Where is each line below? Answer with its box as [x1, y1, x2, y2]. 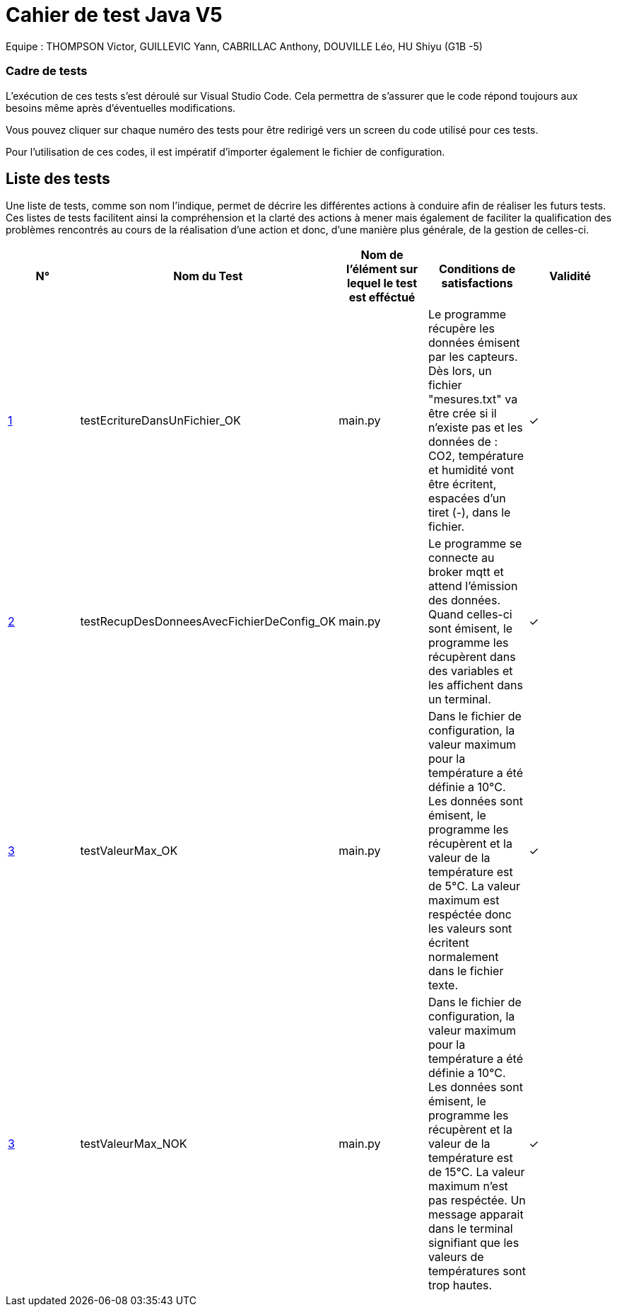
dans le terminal [428, 1221, 513, 1236]
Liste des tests [6, 169, 110, 188]
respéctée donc [428, 907, 512, 922]
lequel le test [346, 276, 418, 291]
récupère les [428, 321, 495, 336]
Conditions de [438, 262, 516, 277]
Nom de [360, 248, 404, 263]
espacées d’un [428, 491, 506, 506]
